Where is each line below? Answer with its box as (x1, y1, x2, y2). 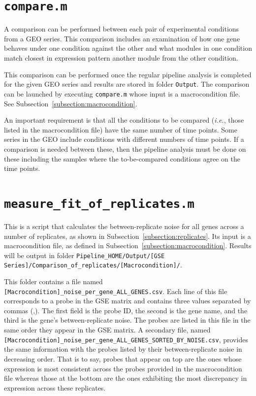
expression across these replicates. (4, 382, 106, 393)
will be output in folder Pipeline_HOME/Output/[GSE (4, 250, 165, 260)
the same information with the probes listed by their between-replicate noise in (4, 344, 242, 354)
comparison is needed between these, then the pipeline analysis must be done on (4, 143, 246, 154)
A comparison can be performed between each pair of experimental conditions (4, 24, 239, 34)
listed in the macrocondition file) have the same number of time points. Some (4, 124, 237, 134)
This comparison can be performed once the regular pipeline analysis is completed (4, 69, 252, 79)
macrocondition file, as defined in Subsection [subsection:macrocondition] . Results (4, 240, 252, 251)
